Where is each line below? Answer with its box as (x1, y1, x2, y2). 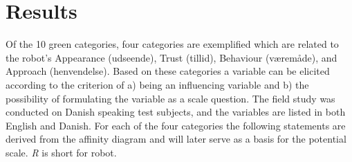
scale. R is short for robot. (6, 145, 117, 159)
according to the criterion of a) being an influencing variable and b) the (6, 77, 309, 91)
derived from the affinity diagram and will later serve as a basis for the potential (6, 132, 346, 146)
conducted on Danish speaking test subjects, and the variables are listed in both (6, 105, 346, 119)
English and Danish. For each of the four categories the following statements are (6, 118, 346, 132)
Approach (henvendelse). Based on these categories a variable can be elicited (6, 64, 330, 78)
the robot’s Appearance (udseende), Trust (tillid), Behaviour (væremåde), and (6, 50, 337, 64)
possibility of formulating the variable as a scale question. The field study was (6, 91, 335, 105)
